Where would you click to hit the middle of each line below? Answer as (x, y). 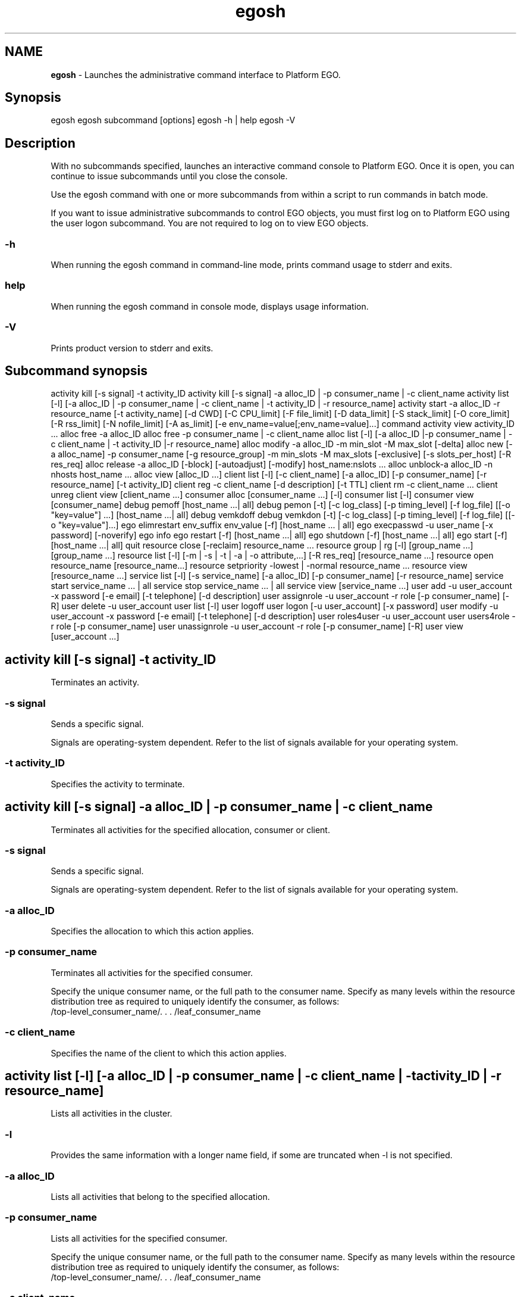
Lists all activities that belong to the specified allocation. (160, 1196)
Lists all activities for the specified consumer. (139, 1238)
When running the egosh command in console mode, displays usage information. (210, 306)
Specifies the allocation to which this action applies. (152, 931)
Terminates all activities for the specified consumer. (152, 972)
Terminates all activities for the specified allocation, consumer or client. (190, 830)
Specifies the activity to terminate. (118, 784)
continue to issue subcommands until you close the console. (169, 176)
